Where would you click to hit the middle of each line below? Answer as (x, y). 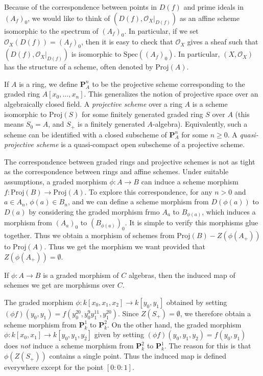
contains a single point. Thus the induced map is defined (138, 356)
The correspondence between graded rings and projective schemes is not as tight (130, 161)
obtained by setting (197, 302)
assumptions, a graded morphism (56, 181)
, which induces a (229, 211)
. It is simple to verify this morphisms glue (192, 222)
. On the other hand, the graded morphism (174, 324)
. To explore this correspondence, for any (148, 191)
